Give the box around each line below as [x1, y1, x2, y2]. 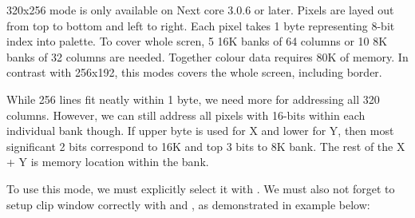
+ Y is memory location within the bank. [6, 153, 209, 170]
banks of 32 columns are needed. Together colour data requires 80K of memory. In [6, 48, 409, 65]
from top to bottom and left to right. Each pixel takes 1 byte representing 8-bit [6, 17, 395, 34]
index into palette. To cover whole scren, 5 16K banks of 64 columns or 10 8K [6, 33, 388, 50]
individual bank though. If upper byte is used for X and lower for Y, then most [6, 122, 394, 139]
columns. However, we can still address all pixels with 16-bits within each [6, 106, 366, 123]
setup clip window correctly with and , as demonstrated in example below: [6, 196, 370, 212]
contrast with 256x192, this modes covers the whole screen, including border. [6, 64, 382, 81]
